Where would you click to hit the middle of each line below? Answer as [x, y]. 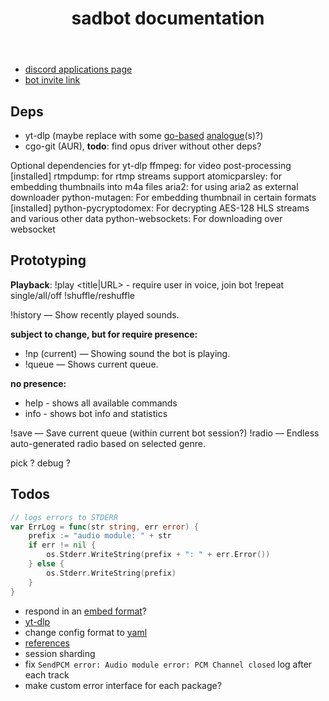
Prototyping [48, 260]
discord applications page [78, 69]
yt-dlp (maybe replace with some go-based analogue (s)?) [144, 135]
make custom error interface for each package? [123, 685]
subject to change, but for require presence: [104, 334]
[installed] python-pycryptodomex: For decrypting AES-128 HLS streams [160, 208]
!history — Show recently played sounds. [95, 314]
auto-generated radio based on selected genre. [108, 443]
